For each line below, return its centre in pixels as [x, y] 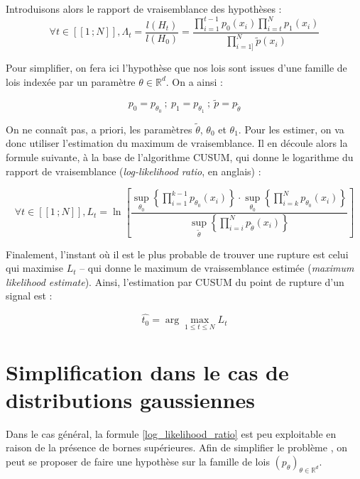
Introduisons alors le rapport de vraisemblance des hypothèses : [144, 9]
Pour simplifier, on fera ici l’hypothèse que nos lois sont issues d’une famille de [176, 68]
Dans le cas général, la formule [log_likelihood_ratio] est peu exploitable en [171, 433]
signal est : [29, 296]
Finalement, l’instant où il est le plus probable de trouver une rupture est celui [177, 254]
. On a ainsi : [194, 81]
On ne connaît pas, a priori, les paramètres [99, 129]
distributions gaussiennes [130, 399]
